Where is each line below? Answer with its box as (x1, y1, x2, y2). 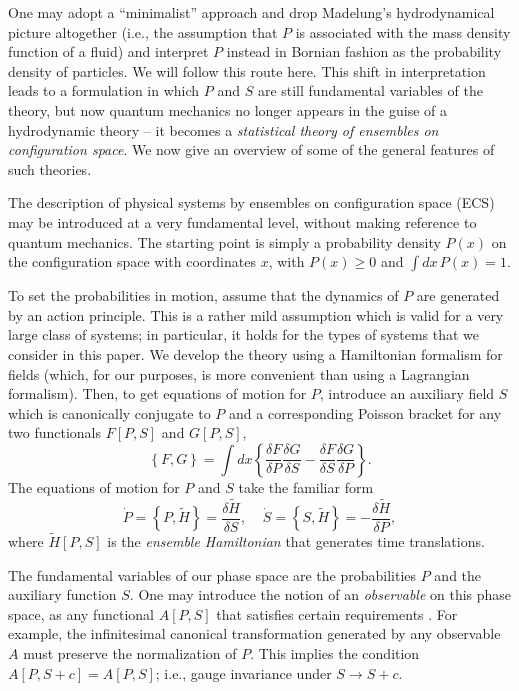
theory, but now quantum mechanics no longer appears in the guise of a (8, 99, 448, 120)
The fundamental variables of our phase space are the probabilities (8, 564, 417, 585)
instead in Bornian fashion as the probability (226, 41, 502, 62)
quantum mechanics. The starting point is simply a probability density (8, 231, 441, 252)
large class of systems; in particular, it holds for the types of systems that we (8, 324, 480, 345)
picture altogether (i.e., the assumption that (8, 21, 278, 42)
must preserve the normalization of (23, 642, 237, 663)
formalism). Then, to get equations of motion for (8, 383, 307, 404)
